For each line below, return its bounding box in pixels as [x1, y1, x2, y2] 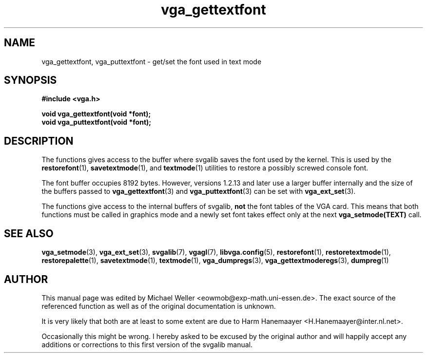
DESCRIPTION [4, 134, 74, 147]
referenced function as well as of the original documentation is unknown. [41, 301, 276, 310]
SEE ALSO [4, 227, 54, 240]
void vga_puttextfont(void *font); [41, 118, 152, 127]
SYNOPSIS [4, 74, 57, 87]
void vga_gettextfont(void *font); [41, 110, 151, 118]
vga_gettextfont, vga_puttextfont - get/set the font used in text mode [41, 57, 262, 66]
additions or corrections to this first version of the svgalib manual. [41, 340, 253, 349]
